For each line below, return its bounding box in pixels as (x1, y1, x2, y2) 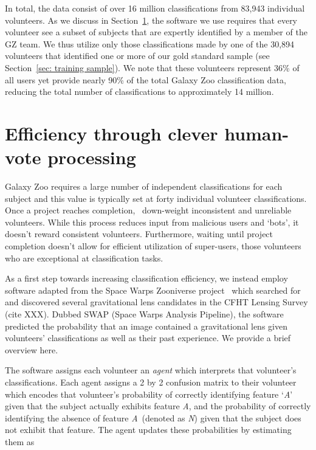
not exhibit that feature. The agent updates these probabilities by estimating (5, 423, 292, 436)
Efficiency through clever (5, 120, 218, 145)
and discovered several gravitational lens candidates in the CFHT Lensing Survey (5, 296, 308, 308)
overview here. (5, 343, 58, 356)
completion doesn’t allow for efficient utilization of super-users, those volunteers (5, 240, 301, 252)
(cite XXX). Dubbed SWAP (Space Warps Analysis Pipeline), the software (5, 308, 284, 320)
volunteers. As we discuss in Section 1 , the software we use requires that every (5, 13, 298, 26)
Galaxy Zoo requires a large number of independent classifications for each (5, 180, 283, 193)
